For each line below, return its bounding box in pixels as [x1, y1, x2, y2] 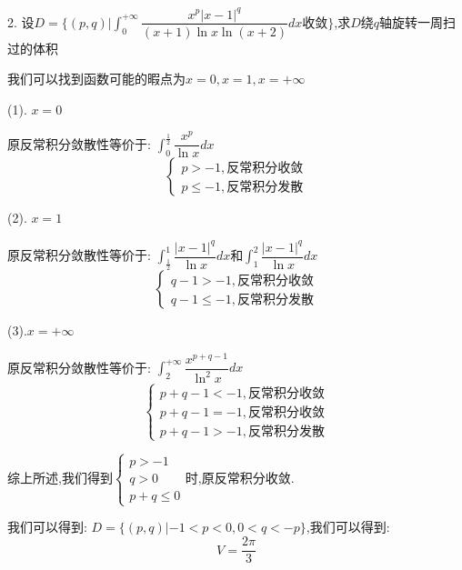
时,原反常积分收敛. [185, 468, 295, 487]
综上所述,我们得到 [7, 468, 113, 487]
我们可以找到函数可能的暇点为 [7, 69, 186, 88]
